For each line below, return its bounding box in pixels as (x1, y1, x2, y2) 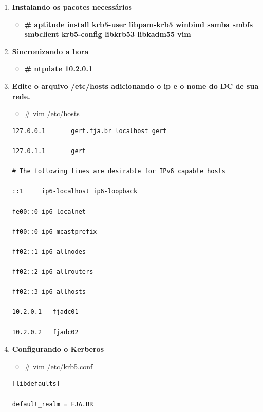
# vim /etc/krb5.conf (24, 361, 93, 371)
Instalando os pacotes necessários (12, 2, 132, 12)
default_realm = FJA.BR (12, 400, 93, 408)
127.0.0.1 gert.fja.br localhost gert (12, 127, 167, 135)
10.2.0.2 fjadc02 (12, 328, 79, 336)
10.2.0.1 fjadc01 (12, 308, 79, 316)
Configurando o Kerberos (12, 344, 104, 354)
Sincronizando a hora (12, 46, 89, 57)
